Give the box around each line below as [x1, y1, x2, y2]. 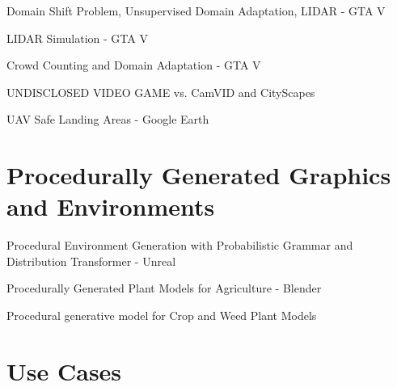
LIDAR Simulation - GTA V [6, 29, 148, 46]
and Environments [6, 190, 215, 223]
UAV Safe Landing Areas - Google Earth [6, 111, 209, 128]
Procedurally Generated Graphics [6, 158, 391, 191]
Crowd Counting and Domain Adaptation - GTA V [6, 57, 261, 74]
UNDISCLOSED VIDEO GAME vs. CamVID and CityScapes [6, 83, 315, 100]
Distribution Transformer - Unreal [6, 252, 176, 269]
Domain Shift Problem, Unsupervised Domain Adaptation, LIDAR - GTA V [6, 2, 386, 19]
